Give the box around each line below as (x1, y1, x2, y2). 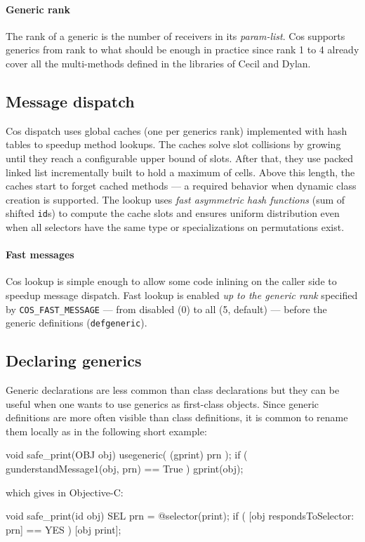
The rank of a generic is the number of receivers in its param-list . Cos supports (6, 28, 345, 43)
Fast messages (6, 247, 74, 262)
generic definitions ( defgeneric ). (6, 315, 147, 330)
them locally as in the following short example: (6, 423, 207, 438)
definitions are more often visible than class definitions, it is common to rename (6, 410, 348, 425)
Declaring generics (6, 350, 142, 371)
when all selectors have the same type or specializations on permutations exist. (6, 220, 345, 234)
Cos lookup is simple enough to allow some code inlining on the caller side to (6, 274, 337, 289)
